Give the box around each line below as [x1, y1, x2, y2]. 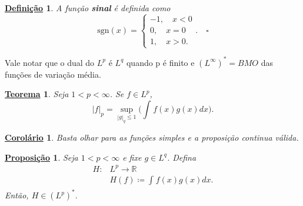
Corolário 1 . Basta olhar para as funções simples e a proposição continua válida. [5, 131, 299, 144]
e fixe [122, 151, 142, 163]
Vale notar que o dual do [5, 56, 95, 68]
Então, [5, 189, 29, 201]
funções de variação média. [5, 68, 101, 80]
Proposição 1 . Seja [5, 151, 78, 163]
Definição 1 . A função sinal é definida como [5, 2, 171, 14]
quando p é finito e [126, 56, 195, 68]
